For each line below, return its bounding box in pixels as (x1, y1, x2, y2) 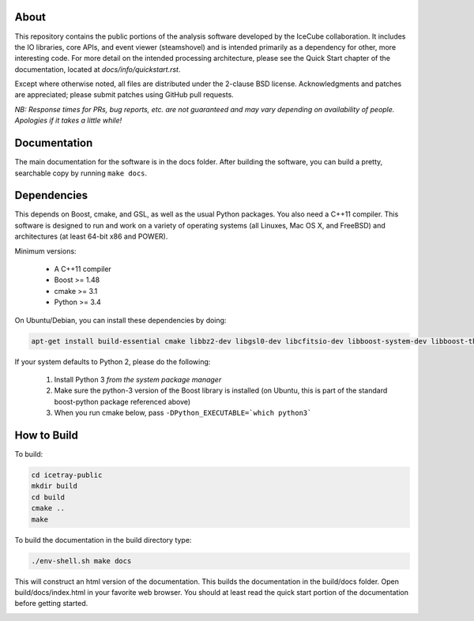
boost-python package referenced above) (54, 397, 191, 406)
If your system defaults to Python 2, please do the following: (14, 356, 211, 367)
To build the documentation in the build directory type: (14, 535, 192, 544)
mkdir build (31, 482, 78, 491)
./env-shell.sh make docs (31, 556, 132, 565)
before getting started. (14, 599, 88, 608)
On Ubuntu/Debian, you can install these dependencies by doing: (14, 315, 227, 325)
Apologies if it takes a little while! (14, 115, 122, 126)
